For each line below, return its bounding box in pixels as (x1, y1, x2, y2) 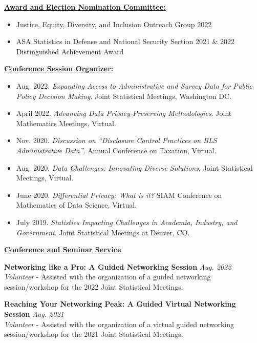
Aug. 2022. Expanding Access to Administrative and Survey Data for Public (16, 80, 253, 91)
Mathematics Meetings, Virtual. (16, 117, 116, 128)
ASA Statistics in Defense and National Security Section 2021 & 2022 (16, 36, 235, 47)
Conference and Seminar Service (4, 244, 121, 255)
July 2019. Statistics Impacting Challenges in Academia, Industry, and (16, 216, 238, 227)
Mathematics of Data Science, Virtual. (16, 199, 137, 210)
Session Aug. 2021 (4, 309, 64, 319)
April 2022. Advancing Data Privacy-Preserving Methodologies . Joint (16, 108, 232, 118)
